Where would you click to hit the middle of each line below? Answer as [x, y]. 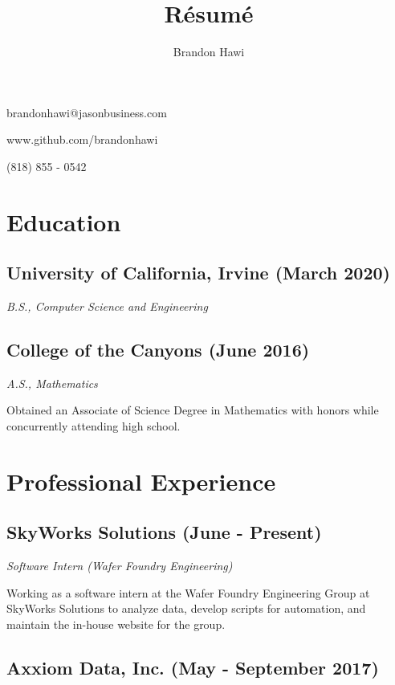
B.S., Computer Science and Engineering [107, 306]
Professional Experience [141, 481]
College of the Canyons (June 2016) [158, 350]
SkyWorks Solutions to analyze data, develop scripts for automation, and [186, 608]
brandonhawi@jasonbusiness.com [87, 112]
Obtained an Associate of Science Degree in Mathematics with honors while [193, 410]
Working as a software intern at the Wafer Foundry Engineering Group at [188, 592]
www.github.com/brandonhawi [82, 139]
